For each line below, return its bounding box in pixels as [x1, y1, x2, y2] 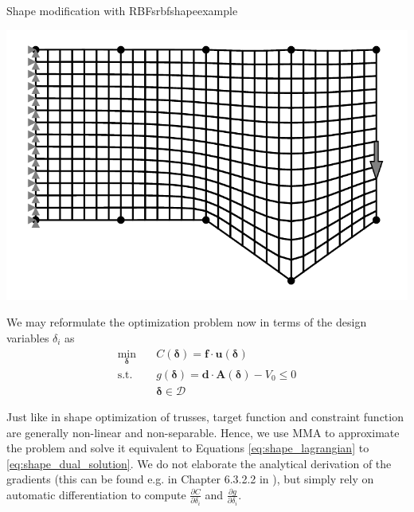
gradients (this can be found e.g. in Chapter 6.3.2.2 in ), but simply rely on [6, 471, 374, 487]
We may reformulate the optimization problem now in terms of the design [6, 314, 367, 330]
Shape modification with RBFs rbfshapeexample [6, 2, 238, 18]
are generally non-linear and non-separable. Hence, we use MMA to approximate [6, 424, 400, 440]
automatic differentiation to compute [6, 486, 186, 502]
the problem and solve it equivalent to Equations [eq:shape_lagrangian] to [6, 440, 369, 456]
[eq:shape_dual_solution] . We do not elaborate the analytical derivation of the [6, 455, 392, 471]
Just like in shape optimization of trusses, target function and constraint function [6, 408, 404, 424]
